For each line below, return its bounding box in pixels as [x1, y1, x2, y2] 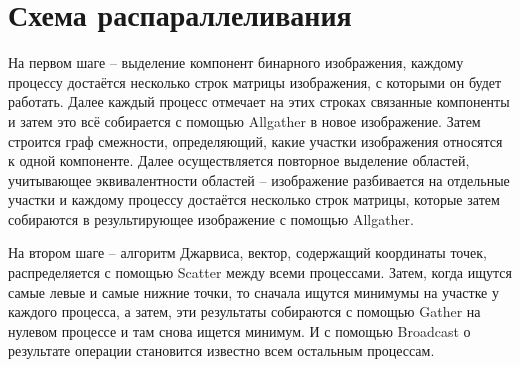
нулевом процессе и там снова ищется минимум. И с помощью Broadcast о [8, 320, 471, 341]
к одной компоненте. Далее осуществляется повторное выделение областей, [8, 150, 470, 171]
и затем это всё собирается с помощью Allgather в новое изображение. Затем [8, 110, 481, 131]
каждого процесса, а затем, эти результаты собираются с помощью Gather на [8, 301, 481, 322]
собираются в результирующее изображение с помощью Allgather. [8, 208, 414, 229]
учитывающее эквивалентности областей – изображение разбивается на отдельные [8, 169, 510, 190]
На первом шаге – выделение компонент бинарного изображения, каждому [8, 52, 464, 73]
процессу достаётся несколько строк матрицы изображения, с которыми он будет [8, 71, 502, 92]
